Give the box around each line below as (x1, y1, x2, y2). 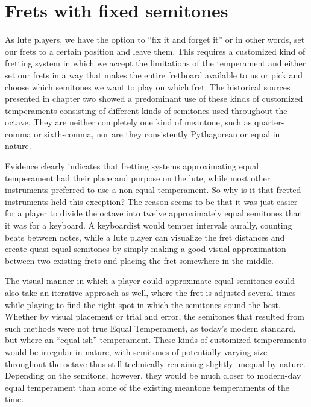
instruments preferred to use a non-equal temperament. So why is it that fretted (5, 183, 301, 196)
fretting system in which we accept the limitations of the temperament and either (5, 57, 306, 69)
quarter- (254, 116, 284, 128)
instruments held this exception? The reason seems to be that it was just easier (5, 195, 298, 207)
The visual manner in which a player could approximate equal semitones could (5, 274, 295, 287)
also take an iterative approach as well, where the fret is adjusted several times (5, 286, 296, 298)
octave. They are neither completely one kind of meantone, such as (5, 116, 252, 128)
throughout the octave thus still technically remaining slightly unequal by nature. (5, 357, 306, 370)
